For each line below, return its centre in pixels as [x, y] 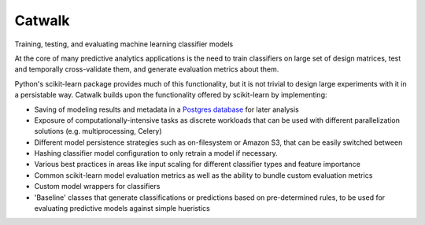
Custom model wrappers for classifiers [97, 186]
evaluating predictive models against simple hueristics [122, 208]
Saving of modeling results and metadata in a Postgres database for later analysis [166, 109]
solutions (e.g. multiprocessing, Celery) [98, 131]
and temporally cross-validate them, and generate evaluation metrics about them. [147, 69]
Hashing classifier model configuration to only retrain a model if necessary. [156, 153]
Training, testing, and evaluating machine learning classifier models [124, 44]
